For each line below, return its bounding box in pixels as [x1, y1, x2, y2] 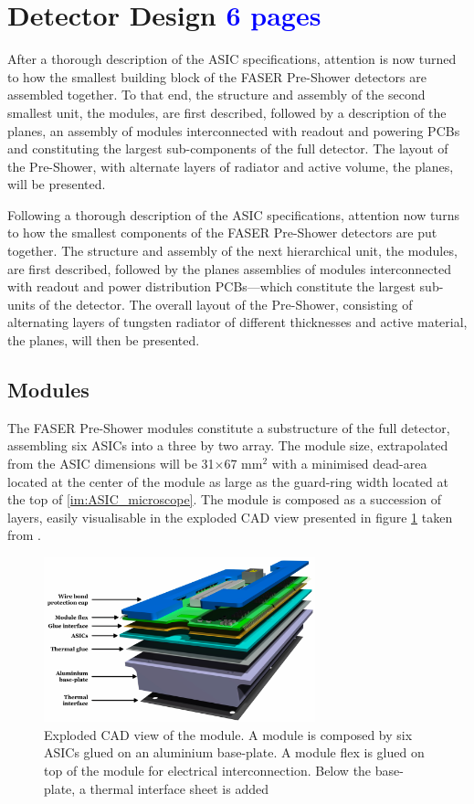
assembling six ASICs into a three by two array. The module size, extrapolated [7, 436, 448, 455]
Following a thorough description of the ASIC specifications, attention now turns [7, 205, 459, 224]
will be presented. [7, 175, 106, 194]
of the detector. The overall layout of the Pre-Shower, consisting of [39, 294, 413, 313]
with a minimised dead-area [271, 454, 427, 473]
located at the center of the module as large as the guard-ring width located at [7, 471, 448, 491]
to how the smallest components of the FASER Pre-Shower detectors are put [7, 223, 437, 242]
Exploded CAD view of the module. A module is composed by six [44, 725, 413, 744]
